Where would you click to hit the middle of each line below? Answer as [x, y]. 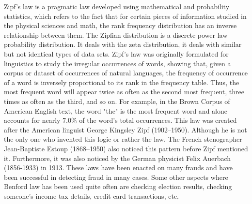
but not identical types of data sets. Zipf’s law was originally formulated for [116, 53]
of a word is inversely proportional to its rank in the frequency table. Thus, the [122, 82]
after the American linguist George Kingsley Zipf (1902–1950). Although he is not [126, 129]
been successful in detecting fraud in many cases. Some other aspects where [116, 177]
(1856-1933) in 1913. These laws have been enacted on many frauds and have [118, 168]
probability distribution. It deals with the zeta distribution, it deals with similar [123, 44]
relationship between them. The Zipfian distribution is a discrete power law [116, 35]
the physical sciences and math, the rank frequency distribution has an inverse [120, 25]
